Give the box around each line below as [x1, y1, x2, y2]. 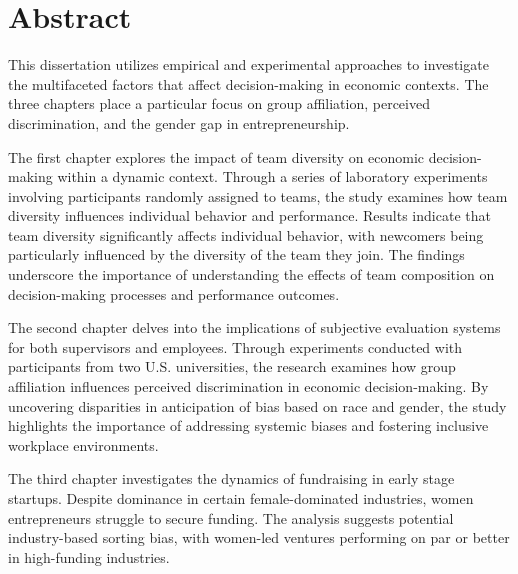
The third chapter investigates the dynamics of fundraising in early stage [8, 468, 455, 489]
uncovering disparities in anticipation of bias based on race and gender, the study [8, 395, 507, 416]
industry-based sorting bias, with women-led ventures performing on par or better [8, 527, 510, 548]
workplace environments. [8, 434, 159, 455]
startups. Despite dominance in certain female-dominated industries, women [8, 488, 474, 508]
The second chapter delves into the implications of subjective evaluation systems [8, 317, 501, 338]
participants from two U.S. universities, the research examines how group [8, 356, 456, 377]
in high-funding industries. [8, 546, 170, 567]
